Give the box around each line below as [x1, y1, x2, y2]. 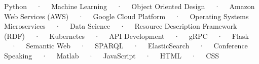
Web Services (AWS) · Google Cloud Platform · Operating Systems [4, 11, 249, 21]
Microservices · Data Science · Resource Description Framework [4, 21, 237, 31]
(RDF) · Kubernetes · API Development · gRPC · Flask [4, 30, 249, 41]
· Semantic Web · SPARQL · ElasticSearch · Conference [11, 40, 248, 51]
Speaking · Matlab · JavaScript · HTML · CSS [4, 50, 219, 60]
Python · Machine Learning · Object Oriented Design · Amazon [4, 1, 255, 11]
